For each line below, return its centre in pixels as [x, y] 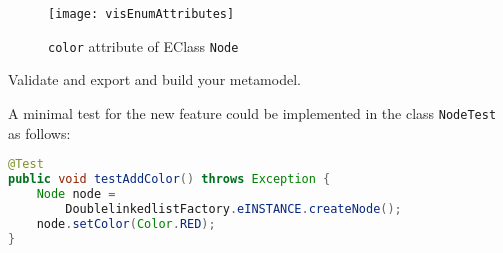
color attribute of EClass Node [143, 45]
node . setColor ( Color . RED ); [126, 223]
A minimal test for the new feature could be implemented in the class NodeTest [252, 112]
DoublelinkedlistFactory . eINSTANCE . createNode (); [233, 208]
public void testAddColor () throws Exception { [169, 179]
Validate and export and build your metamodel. [154, 79]
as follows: [39, 132]
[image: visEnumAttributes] [141, 14]
